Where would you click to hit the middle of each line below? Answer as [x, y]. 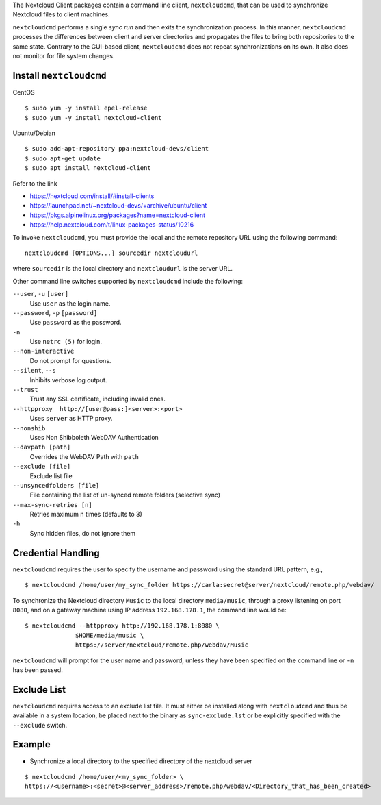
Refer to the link [35, 183]
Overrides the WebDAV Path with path [84, 456]
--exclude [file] [42, 467]
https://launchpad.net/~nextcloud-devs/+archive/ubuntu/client [118, 206]
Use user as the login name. [70, 303]
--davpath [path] [42, 447]
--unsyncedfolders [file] [56, 485]
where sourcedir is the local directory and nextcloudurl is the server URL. [122, 269]
